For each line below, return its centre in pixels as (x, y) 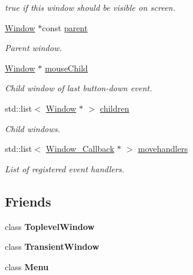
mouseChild (66, 68)
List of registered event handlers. (65, 168)
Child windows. (33, 128)
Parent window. (34, 48)
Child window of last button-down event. (79, 88)
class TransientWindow (52, 246)
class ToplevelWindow (50, 226)
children (114, 108)
